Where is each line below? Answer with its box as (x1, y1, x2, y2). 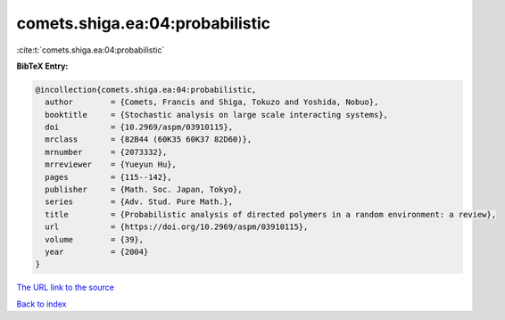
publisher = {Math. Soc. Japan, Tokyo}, (45, 185, 243, 195)
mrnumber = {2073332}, (45, 147, 168, 157)
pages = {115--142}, (45, 172, 173, 182)
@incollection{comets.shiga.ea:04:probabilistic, (35, 85, 257, 94)
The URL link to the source (16, 282, 115, 293)
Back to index (16, 299, 67, 309)
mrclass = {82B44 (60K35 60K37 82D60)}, (45, 135, 252, 144)
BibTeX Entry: (16, 61, 69, 71)
